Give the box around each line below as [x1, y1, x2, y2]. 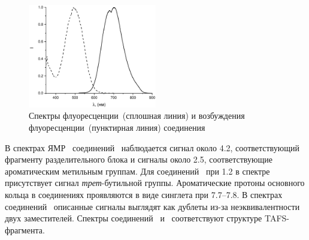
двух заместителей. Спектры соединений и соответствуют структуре [5, 212, 262, 224]
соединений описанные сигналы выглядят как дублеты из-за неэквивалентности [5, 200, 300, 212]
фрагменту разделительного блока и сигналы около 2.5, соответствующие [5, 153, 272, 166]
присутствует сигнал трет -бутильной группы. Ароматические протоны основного [5, 176, 305, 189]
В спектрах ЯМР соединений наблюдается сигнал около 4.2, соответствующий [5, 141, 299, 154]
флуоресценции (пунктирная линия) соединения [29, 121, 205, 133]
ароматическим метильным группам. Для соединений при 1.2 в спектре [5, 164, 270, 177]
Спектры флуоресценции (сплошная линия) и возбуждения [29, 109, 245, 122]
